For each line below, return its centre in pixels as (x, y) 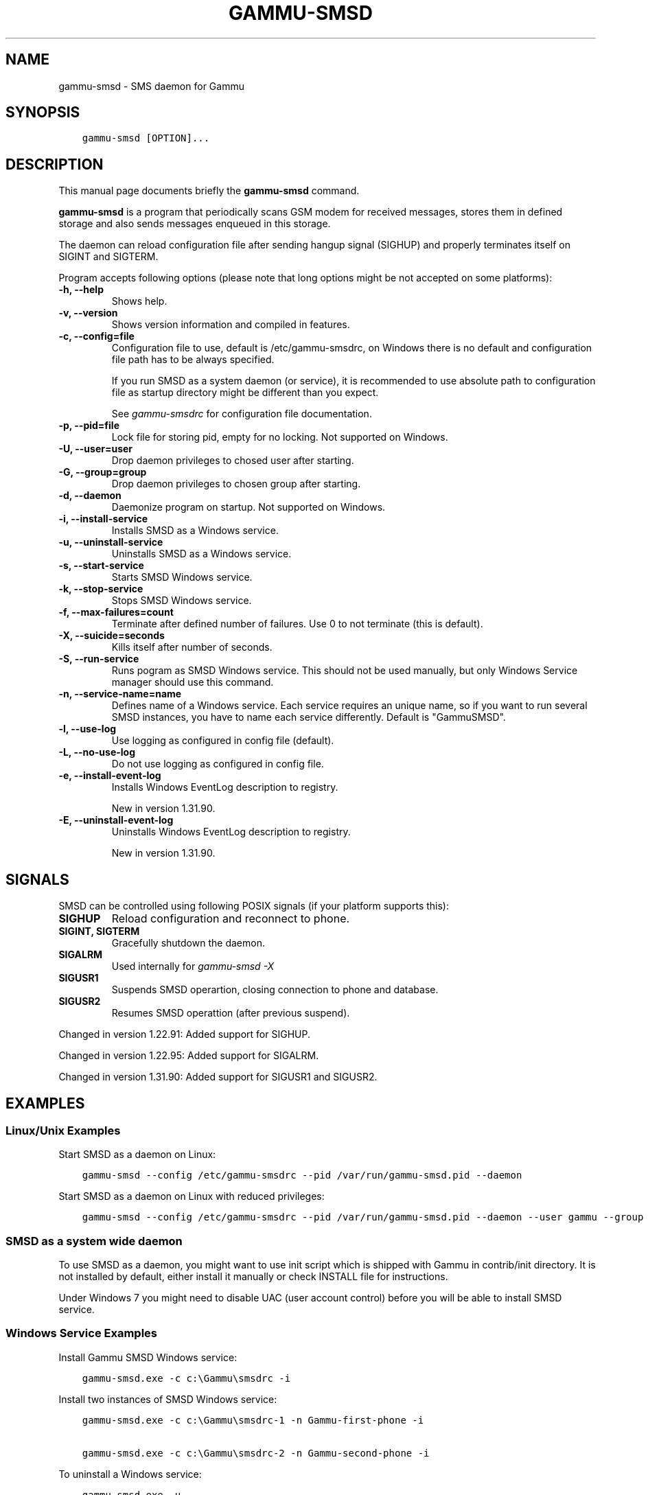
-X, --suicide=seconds (112, 636)
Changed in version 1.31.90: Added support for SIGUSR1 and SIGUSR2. (218, 1077)
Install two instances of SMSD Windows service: (168, 1399)
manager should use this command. (193, 682)
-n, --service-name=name (120, 694)
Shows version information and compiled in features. (231, 325)
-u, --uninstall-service (111, 542)
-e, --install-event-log (110, 776)
